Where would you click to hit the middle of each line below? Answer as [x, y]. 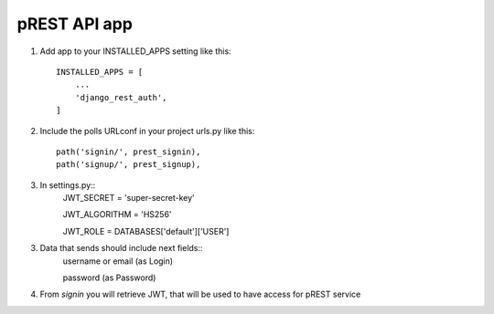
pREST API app [75, 24]
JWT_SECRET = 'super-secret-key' [129, 198]
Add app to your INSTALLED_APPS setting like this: [136, 51]
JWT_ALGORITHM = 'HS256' [118, 215]
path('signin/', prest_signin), [129, 152]
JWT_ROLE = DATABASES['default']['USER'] [146, 231]
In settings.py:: [68, 185]
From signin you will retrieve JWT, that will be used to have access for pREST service [200, 294]
